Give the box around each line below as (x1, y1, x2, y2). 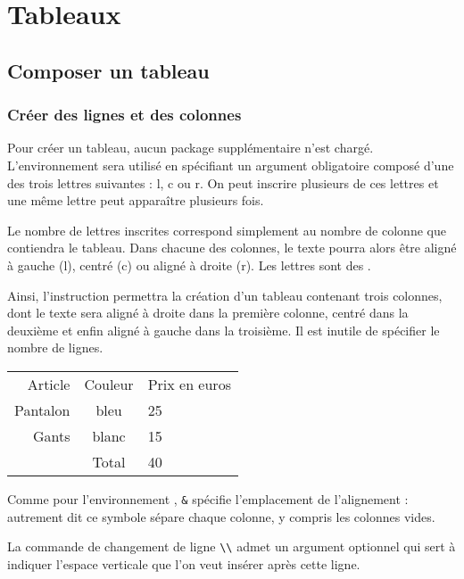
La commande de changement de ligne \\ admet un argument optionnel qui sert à (7, 537, 456, 556)
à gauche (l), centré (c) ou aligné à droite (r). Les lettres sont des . (7, 255, 371, 274)
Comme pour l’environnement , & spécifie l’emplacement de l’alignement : (7, 489, 409, 508)
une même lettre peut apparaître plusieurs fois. (7, 191, 264, 210)
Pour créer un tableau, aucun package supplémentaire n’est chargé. (7, 138, 374, 157)
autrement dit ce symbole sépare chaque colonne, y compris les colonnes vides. (7, 507, 435, 525)
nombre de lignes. (7, 338, 104, 357)
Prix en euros (147, 373, 231, 394)
